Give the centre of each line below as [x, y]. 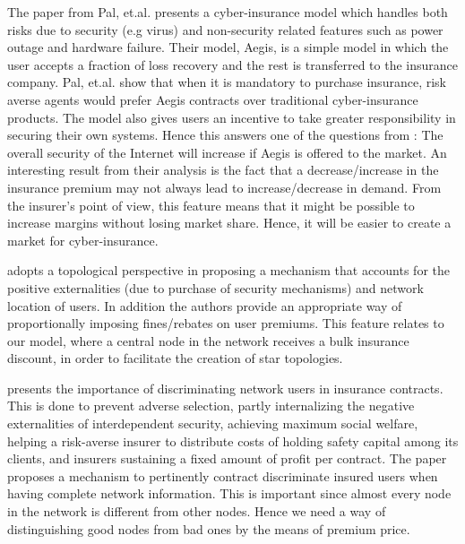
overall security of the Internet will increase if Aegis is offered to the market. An [227, 152]
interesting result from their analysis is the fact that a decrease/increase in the [223, 170]
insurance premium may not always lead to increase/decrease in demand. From [224, 187]
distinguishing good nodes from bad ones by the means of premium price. [209, 528]
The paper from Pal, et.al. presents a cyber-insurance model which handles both [228, 12]
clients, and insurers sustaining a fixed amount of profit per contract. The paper [227, 458]
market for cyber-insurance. [83, 240]
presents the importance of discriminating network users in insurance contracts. [225, 388]
